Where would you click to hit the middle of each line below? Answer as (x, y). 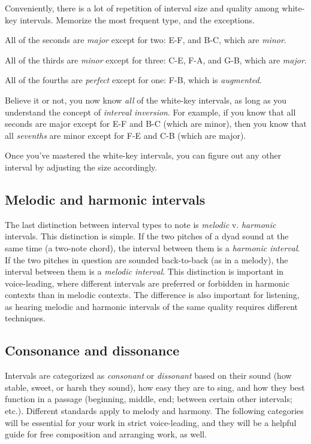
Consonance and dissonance (92, 350)
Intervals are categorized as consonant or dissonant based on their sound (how (148, 375)
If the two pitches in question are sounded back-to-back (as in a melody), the (147, 259)
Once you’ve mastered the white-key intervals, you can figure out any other (143, 155)
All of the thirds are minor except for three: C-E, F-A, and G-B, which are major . (156, 60)
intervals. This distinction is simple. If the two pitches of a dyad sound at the (147, 236)
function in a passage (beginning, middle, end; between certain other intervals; (149, 399)
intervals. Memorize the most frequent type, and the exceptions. (137, 19)
